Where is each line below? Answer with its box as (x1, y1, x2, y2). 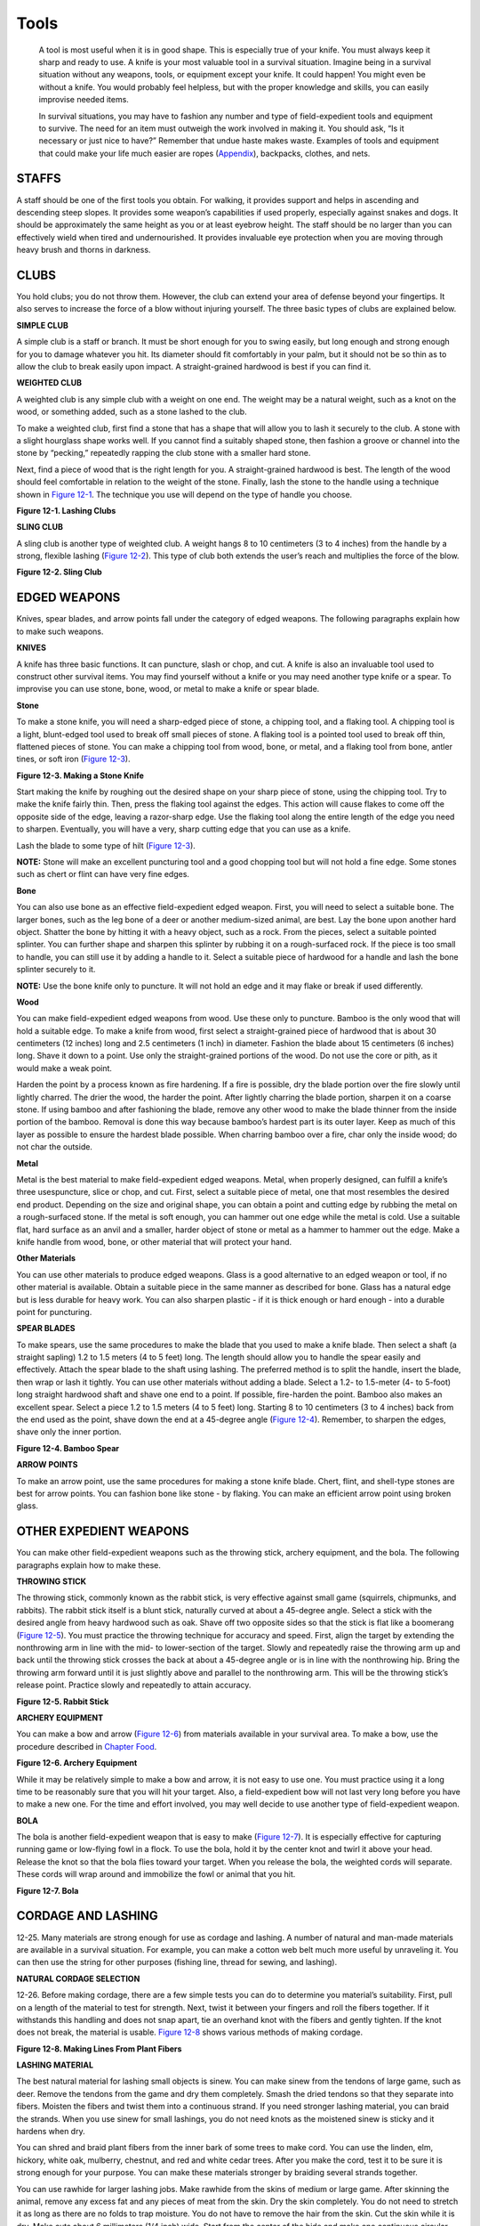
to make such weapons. (16, 626, 104, 637)
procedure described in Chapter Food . (16, 1741, 157, 1751)
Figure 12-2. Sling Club (16, 566, 102, 578)
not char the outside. (16, 1141, 93, 1152)
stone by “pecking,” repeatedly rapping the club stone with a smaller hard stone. (16, 448, 311, 459)
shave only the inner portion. (16, 1426, 122, 1437)
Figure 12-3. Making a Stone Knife (16, 770, 144, 781)
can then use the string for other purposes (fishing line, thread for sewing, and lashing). (16, 1957, 338, 1968)
